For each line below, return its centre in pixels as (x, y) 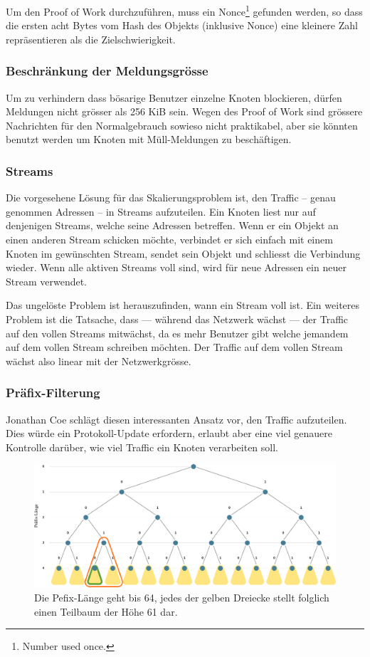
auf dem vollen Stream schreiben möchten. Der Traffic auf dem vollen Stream (174, 347)
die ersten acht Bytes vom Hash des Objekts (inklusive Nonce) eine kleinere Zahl (182, 25)
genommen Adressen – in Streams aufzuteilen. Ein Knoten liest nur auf (161, 211)
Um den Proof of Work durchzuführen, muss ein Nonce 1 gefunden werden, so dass (184, 10)
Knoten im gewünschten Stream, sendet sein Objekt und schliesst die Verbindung (183, 253)
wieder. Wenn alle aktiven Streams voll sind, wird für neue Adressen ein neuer (176, 267)
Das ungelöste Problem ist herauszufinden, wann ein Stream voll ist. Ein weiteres (183, 305)
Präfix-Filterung (53, 393)
